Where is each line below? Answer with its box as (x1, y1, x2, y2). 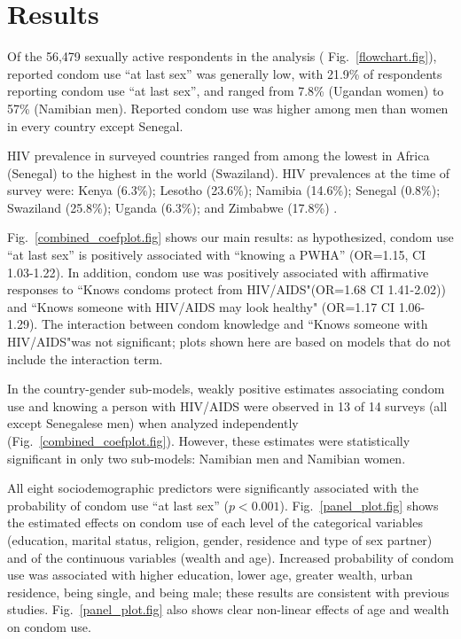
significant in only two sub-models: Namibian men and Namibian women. (7, 448, 406, 467)
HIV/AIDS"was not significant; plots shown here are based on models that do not (7, 332, 451, 351)
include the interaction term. (7, 349, 163, 368)
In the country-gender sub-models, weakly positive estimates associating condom (7, 379, 445, 398)
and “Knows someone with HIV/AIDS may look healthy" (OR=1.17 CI (7, 297, 395, 316)
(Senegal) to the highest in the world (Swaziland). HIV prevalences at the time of (7, 163, 450, 182)
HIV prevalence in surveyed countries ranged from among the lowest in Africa (7, 146, 430, 165)
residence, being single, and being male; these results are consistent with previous (7, 582, 449, 601)
